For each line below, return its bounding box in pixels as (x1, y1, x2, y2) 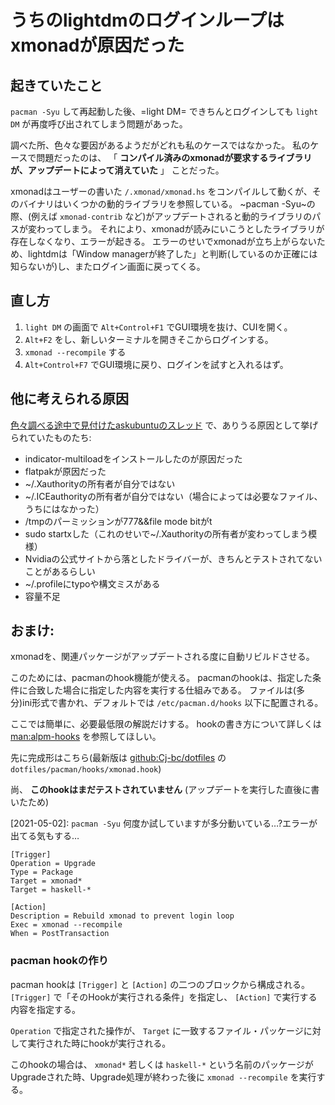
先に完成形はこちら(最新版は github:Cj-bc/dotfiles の (10, 752, 227, 764)
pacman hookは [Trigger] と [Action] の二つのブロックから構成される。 (10, 978, 311, 990)
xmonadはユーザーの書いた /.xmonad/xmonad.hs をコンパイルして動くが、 (10, 186, 313, 197)
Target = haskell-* (10, 885, 92, 895)
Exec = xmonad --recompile (10, 920, 123, 930)
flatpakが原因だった (24, 465, 107, 477)
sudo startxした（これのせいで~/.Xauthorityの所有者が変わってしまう (24, 527, 309, 540)
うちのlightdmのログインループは (10, 9, 285, 32)
